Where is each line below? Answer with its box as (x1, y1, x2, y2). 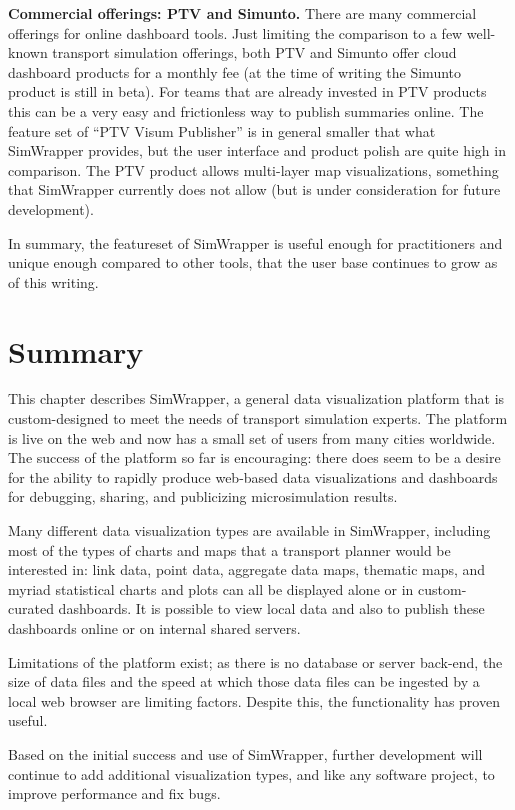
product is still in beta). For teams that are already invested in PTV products (8, 81, 487, 102)
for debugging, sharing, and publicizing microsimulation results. (8, 486, 398, 507)
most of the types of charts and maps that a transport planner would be (8, 539, 451, 560)
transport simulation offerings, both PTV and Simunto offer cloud (52, 42, 457, 63)
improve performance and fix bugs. (8, 783, 221, 804)
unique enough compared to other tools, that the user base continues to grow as (8, 252, 498, 273)
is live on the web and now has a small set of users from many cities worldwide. (8, 427, 496, 448)
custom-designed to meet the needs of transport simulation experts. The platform (8, 408, 508, 429)
